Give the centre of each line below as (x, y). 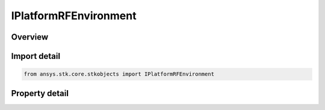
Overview (30, 37)
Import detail (36, 56)
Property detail (40, 93)
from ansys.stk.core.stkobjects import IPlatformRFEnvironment (119, 74)
